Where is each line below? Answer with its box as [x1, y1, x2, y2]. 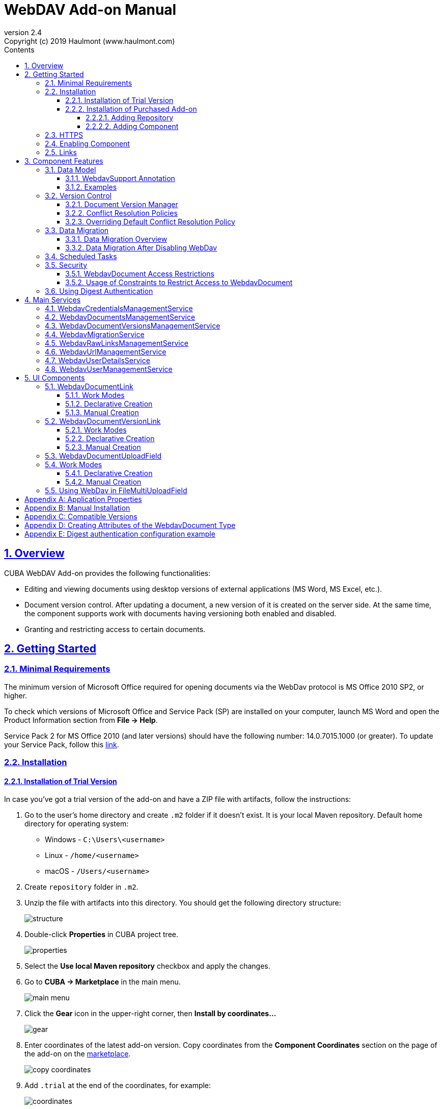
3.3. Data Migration [45, 225, 109, 235]
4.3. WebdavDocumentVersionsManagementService [45, 321, 220, 330]
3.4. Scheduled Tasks [45, 251, 117, 261]
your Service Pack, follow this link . [4, 740, 119, 749]
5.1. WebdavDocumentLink [45, 382, 133, 391]
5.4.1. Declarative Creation [65, 468, 153, 477]
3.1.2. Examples [65, 182, 117, 191]
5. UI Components [24, 373, 85, 382]
